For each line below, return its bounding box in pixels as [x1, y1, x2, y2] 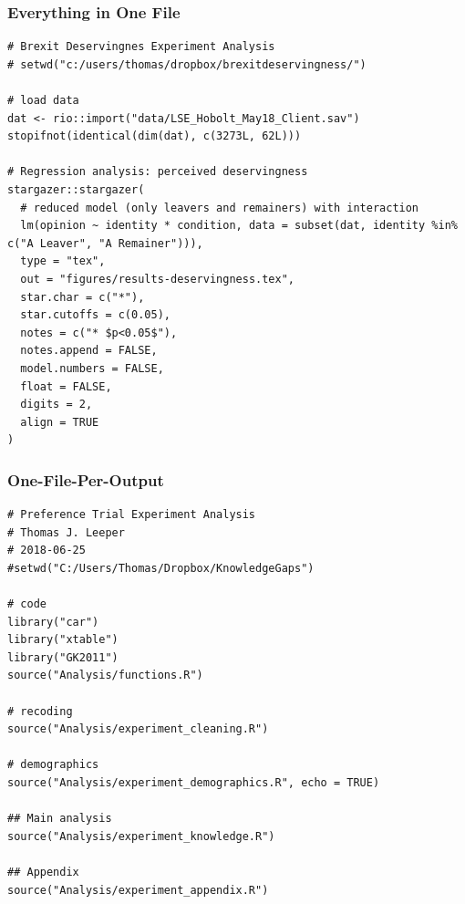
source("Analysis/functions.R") [7, 669, 203, 682]
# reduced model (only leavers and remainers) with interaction [20, 201, 419, 214]
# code [7, 597, 46, 611]
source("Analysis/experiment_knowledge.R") [7, 829, 275, 843]
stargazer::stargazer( [7, 182, 145, 196]
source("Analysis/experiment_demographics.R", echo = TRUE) [7, 776, 380, 789]
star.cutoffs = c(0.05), [20, 308, 170, 322]
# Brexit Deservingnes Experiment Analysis [7, 40, 275, 54]
